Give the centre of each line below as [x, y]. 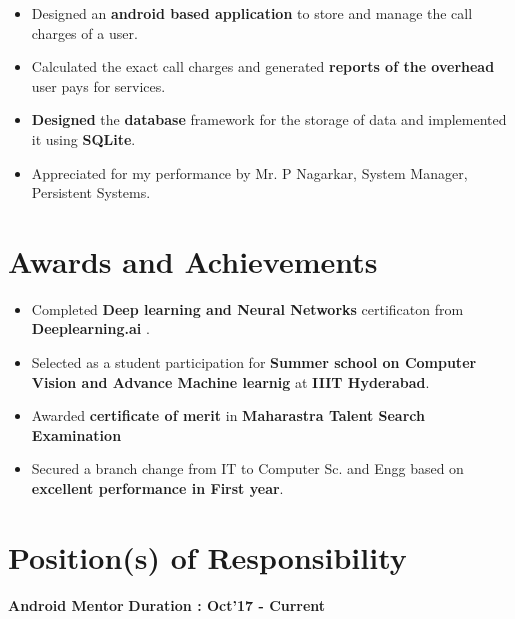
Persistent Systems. [91, 192]
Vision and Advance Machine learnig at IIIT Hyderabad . [230, 381]
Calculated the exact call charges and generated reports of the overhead [263, 66]
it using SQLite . [83, 138]
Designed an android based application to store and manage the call [252, 13]
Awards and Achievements [193, 260]
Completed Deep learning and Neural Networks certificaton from [247, 308]
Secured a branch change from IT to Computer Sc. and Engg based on [247, 468]
